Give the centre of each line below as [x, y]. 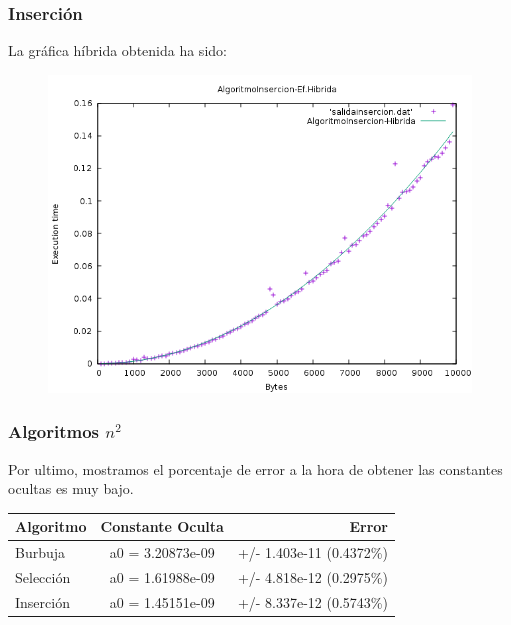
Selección [43, 577]
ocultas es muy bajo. [71, 488]
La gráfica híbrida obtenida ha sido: [117, 50]
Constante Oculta [162, 526]
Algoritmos [54, 431]
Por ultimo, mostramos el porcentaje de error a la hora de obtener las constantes [255, 468]
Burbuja [40, 552]
